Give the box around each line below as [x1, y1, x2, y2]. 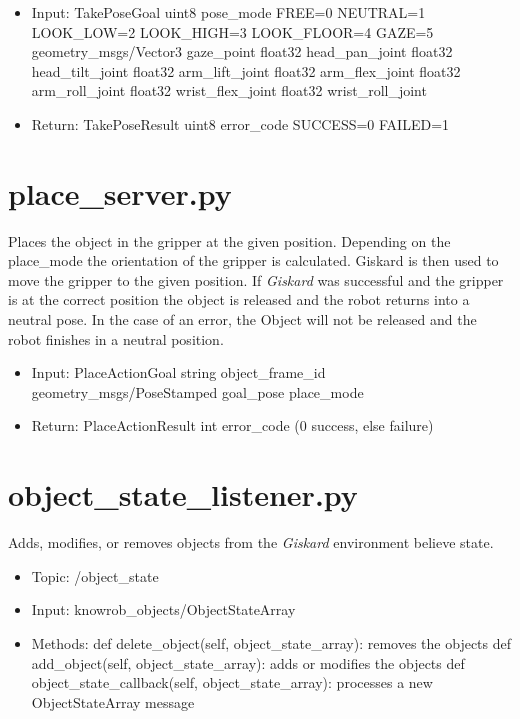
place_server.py [8, 172, 232, 213]
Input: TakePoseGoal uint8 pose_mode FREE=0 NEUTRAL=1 [31, 2, 426, 22]
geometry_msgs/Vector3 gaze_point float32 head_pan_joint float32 [31, 41, 453, 62]
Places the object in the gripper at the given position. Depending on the [8, 230, 451, 251]
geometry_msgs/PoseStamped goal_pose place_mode [31, 381, 364, 402]
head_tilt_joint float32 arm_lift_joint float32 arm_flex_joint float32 [31, 60, 461, 81]
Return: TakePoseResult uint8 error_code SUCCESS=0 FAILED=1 [31, 113, 450, 134]
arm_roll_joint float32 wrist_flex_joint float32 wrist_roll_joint [31, 80, 427, 101]
